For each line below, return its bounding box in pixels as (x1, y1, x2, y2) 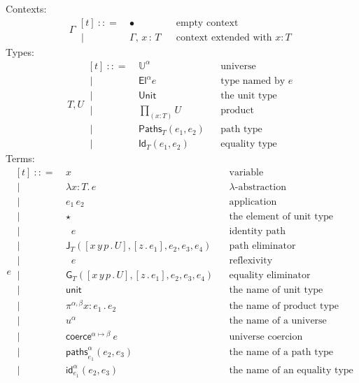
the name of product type (229, 301, 339, 312)
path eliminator (229, 241, 296, 252)
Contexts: (6, 1, 47, 15)
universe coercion (229, 332, 303, 342)
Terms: (6, 151, 35, 166)
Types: (6, 44, 34, 59)
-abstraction (234, 182, 286, 192)
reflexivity (229, 256, 273, 266)
